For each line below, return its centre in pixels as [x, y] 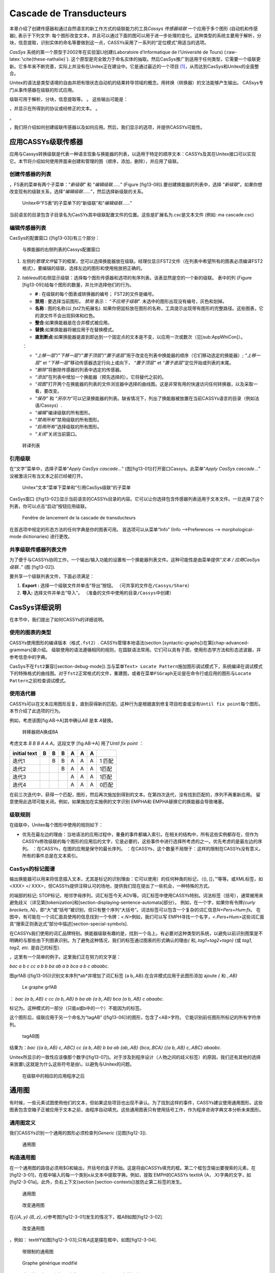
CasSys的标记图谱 [32, 869]
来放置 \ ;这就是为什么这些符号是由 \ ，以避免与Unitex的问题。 [72, 1064]
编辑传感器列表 [28, 228]
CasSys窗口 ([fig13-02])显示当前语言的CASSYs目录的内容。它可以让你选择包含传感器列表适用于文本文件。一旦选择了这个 [137, 499]
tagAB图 [31, 1036]
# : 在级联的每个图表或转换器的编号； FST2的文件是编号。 [96, 294]
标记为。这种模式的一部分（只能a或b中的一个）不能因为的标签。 [77, 1008]
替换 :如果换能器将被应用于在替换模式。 [76, 330]
